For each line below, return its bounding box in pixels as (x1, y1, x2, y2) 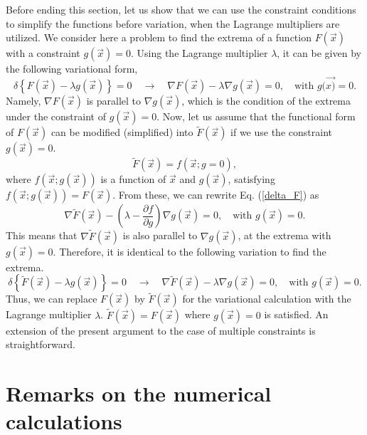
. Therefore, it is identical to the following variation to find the (53, 243, 326, 258)
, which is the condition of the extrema (181, 93, 351, 108)
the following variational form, (6, 61, 138, 76)
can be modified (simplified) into (50, 125, 193, 140)
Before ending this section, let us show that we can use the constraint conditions (6, 2, 356, 16)
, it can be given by (277, 46, 361, 61)
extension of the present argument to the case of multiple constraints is (6, 323, 316, 337)
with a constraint (6, 46, 80, 61)
